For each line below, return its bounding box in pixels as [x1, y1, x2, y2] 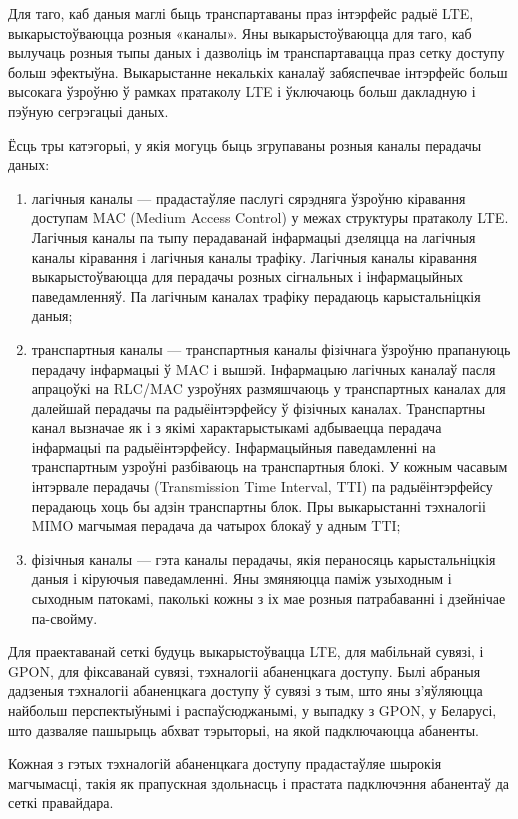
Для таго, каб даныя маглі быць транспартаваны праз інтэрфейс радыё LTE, [8, 3, 474, 23]
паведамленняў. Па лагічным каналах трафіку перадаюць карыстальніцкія [31, 285, 481, 306]
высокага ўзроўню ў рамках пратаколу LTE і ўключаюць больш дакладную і [8, 81, 476, 102]
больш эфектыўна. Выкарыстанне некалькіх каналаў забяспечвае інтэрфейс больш [8, 61, 508, 82]
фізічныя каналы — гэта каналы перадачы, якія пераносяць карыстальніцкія [31, 548, 496, 569]
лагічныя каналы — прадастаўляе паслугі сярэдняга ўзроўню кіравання [31, 187, 466, 208]
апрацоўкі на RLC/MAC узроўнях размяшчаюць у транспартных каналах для [31, 378, 506, 399]
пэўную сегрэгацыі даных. [8, 100, 169, 121]
